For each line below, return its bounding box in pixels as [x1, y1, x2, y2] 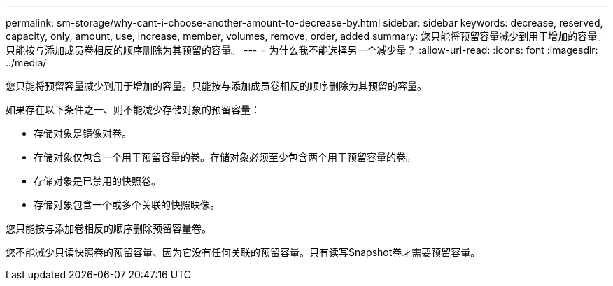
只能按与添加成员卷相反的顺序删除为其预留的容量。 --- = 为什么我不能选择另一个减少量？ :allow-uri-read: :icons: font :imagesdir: [6, 44, 598, 56]
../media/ [6, 57, 47, 69]
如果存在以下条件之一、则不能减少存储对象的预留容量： [6, 103, 260, 115]
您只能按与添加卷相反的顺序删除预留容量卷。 [6, 222, 211, 234]
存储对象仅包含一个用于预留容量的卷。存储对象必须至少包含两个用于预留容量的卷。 [34, 151, 416, 163]
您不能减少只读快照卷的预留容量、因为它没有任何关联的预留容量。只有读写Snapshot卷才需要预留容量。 [6, 246, 481, 258]
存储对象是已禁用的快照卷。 [34, 175, 161, 187]
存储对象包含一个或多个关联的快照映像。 [34, 199, 220, 210]
